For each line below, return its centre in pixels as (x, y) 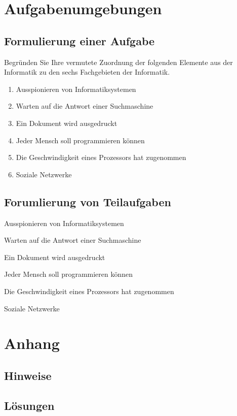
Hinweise (28, 375)
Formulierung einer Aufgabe (80, 40)
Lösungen (29, 405)
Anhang (32, 343)
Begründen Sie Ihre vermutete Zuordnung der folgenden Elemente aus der (118, 62)
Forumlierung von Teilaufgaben (88, 201)
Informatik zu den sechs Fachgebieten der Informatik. (87, 72)
